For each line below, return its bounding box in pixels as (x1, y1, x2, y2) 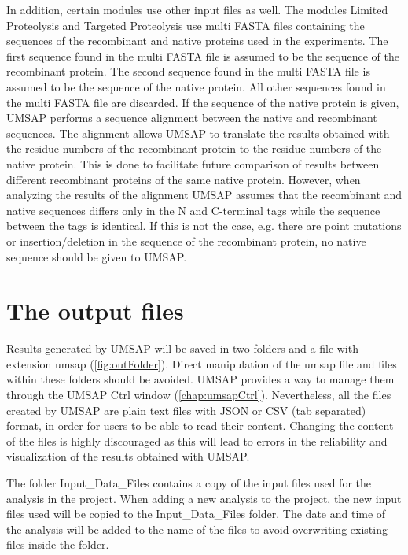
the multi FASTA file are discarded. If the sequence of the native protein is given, (6, 94, 399, 110)
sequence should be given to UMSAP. (6, 248, 187, 265)
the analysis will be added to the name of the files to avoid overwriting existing (6, 520, 388, 537)
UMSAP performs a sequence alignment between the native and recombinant (6, 109, 377, 126)
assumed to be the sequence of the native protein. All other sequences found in (6, 78, 386, 94)
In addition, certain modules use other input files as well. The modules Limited (6, 2, 388, 17)
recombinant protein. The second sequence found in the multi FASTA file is (6, 63, 370, 80)
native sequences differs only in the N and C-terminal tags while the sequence (6, 202, 380, 218)
